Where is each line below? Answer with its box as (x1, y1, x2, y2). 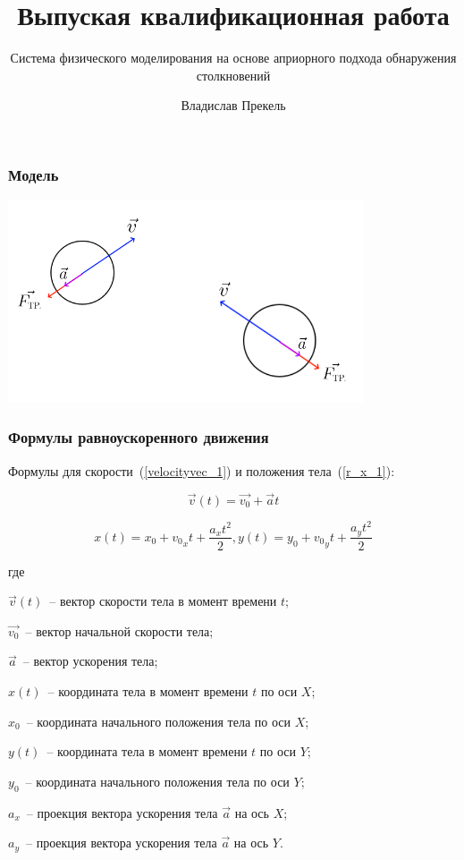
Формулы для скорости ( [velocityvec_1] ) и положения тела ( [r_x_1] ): (8, 461, 395, 480)
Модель (8, 163, 59, 185)
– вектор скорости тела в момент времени (49, 592, 277, 610)
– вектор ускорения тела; (22, 651, 158, 670)
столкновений (196, 65, 271, 84)
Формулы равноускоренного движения (8, 426, 269, 448)
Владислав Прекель (181, 96, 286, 115)
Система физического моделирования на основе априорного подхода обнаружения (10, 48, 457, 67)
